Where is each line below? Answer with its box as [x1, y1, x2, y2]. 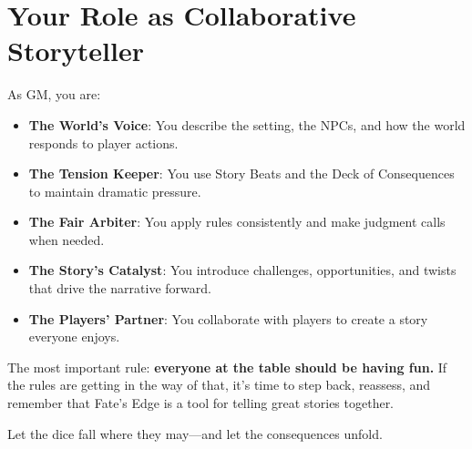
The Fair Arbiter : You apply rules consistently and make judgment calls [28, 212, 446, 231]
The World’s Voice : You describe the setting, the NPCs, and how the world [28, 115, 466, 134]
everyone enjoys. [28, 327, 120, 346]
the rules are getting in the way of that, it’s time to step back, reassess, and [7, 375, 431, 394]
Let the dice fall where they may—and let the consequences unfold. [7, 423, 383, 443]
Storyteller [7, 32, 144, 69]
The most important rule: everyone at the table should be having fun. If [7, 357, 447, 376]
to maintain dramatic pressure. [28, 181, 201, 200]
